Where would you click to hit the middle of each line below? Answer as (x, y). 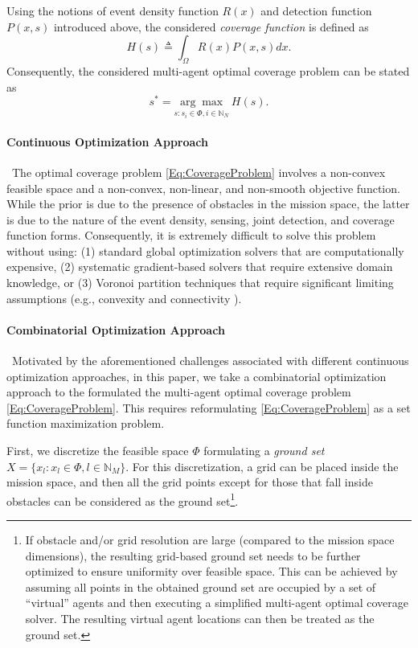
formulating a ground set (264, 451)
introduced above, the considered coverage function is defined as (211, 26)
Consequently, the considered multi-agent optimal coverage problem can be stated (208, 70)
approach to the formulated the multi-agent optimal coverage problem (179, 392)
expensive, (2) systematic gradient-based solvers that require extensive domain (200, 267)
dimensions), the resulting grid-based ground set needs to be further (193, 555)
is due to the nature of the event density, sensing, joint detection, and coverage (201, 219)
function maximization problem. (86, 423)
